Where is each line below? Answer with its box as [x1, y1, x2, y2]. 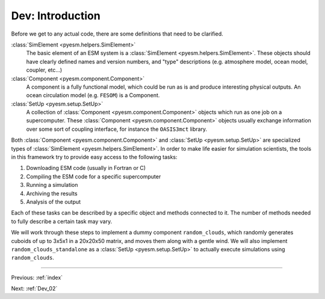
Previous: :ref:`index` [11, 274, 63, 281]
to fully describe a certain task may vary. [11, 218, 113, 225]
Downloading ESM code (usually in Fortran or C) [26, 165, 146, 172]
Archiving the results [26, 190, 78, 197]
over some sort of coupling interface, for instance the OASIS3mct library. [26, 125, 208, 133]
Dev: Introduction [11, 9, 101, 22]
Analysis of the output [26, 198, 81, 205]
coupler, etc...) [26, 66, 63, 74]
